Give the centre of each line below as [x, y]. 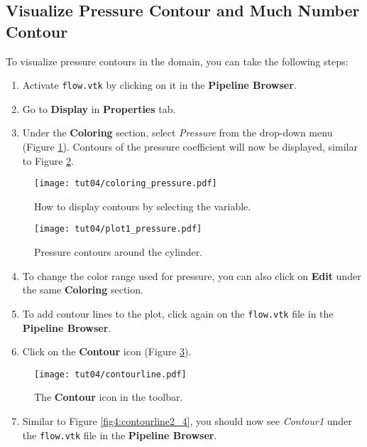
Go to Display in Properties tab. [99, 108]
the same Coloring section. [83, 290]
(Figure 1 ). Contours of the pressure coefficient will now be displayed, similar [190, 147]
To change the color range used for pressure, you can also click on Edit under [192, 275]
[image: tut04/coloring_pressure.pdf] [126, 184]
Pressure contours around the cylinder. [119, 252]
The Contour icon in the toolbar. [109, 397]
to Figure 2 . [48, 160]
